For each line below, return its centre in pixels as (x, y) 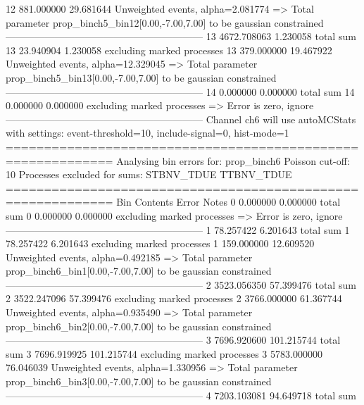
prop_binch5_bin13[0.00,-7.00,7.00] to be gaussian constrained (141, 77)
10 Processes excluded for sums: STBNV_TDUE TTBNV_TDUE (149, 174)
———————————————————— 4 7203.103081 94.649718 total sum (181, 395)
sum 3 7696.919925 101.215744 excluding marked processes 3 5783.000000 (164, 353)
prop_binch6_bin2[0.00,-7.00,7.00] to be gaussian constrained (139, 326)
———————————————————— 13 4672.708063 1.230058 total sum (181, 36)
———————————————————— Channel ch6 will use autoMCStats (181, 119)
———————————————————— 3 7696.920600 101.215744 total (173, 340)
